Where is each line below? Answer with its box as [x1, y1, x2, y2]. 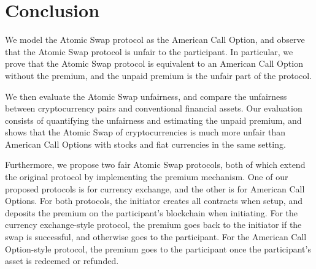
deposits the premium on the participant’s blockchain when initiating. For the [5, 206, 298, 219]
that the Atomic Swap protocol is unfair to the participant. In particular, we [5, 45, 293, 58]
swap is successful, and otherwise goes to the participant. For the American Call [5, 230, 307, 243]
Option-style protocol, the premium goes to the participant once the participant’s [5, 242, 311, 255]
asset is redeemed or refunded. [5, 254, 119, 267]
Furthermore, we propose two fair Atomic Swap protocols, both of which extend [5, 158, 306, 171]
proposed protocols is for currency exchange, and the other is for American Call [5, 182, 305, 195]
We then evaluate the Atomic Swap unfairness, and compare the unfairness [5, 89, 287, 102]
